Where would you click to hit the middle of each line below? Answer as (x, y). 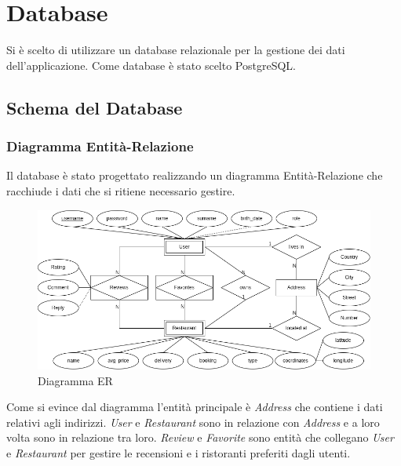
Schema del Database (95, 107)
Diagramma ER (75, 380)
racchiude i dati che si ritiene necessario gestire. (121, 190)
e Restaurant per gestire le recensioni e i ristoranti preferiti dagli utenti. (179, 452)
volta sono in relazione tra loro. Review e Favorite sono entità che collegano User (200, 437)
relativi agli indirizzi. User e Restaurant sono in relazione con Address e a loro (193, 422)
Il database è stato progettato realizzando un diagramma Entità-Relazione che (195, 175)
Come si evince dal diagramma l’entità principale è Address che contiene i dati (195, 407)
